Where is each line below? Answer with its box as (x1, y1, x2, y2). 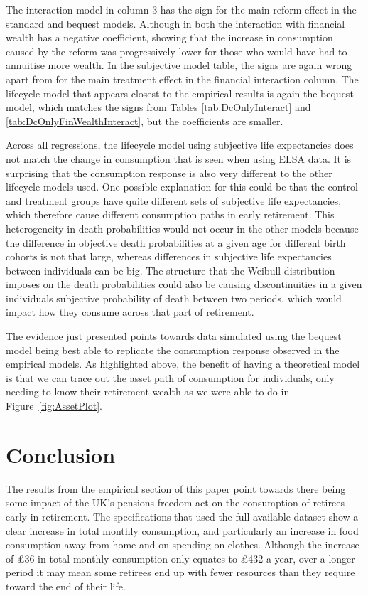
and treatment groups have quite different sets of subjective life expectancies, (6, 193, 342, 208)
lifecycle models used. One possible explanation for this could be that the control (6, 179, 358, 194)
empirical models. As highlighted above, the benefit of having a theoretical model (6, 356, 360, 371)
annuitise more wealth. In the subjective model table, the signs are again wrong (6, 58, 352, 73)
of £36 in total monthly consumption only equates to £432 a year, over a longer (6, 550, 355, 565)
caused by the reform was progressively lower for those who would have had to (6, 43, 347, 58)
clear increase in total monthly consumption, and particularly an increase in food (6, 523, 359, 538)
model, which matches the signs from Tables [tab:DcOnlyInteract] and (6, 100, 311, 115)
